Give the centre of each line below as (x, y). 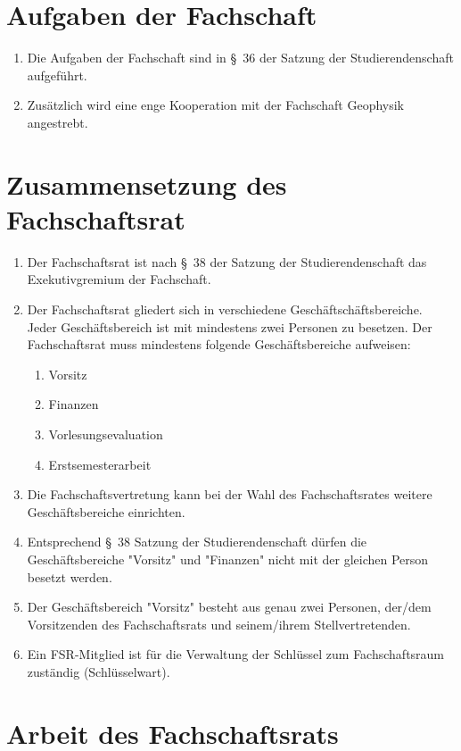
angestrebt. (58, 122)
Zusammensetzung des (147, 184)
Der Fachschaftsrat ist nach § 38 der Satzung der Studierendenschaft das (227, 261)
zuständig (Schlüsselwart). (99, 671)
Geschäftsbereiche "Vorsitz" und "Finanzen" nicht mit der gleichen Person (228, 559)
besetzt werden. (70, 576)
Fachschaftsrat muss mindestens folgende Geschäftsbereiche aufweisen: (219, 344)
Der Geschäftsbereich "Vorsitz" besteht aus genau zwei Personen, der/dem (229, 607)
